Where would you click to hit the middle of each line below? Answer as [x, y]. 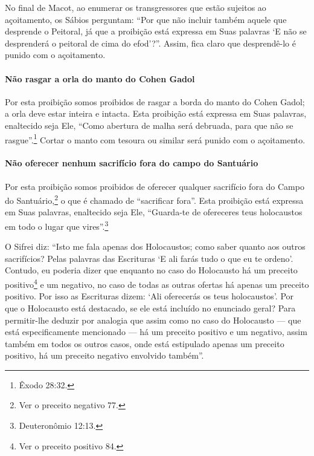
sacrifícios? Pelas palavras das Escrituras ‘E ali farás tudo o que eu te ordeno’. [149, 258]
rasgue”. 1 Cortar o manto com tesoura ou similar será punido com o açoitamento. [155, 138]
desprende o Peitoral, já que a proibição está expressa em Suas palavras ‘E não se [156, 31]
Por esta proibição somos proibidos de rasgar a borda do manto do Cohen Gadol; [155, 101]
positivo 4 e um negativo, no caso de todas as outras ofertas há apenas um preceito [157, 283]
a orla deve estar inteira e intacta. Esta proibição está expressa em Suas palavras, [156, 113]
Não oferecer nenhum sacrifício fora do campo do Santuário [132, 163]
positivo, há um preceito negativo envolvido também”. [104, 355]
